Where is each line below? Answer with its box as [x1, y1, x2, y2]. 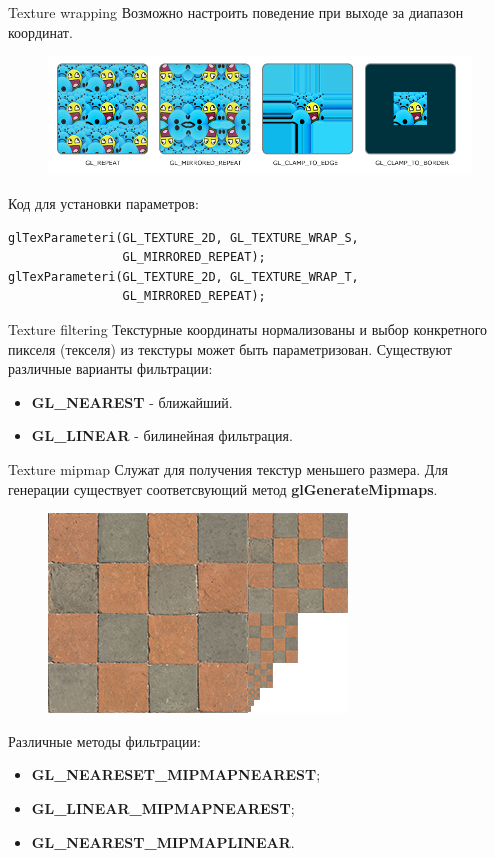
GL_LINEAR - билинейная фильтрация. [31, 425, 293, 446]
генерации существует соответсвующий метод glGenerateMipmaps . [8, 478, 438, 499]
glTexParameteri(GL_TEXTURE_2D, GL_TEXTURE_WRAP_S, [8, 230, 359, 245]
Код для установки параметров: [8, 193, 199, 214]
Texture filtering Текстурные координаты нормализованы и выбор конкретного [8, 319, 488, 339]
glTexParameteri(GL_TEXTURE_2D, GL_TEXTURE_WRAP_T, [8, 269, 359, 284]
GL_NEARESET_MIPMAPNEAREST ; [31, 764, 321, 785]
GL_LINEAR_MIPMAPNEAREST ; [31, 797, 295, 818]
